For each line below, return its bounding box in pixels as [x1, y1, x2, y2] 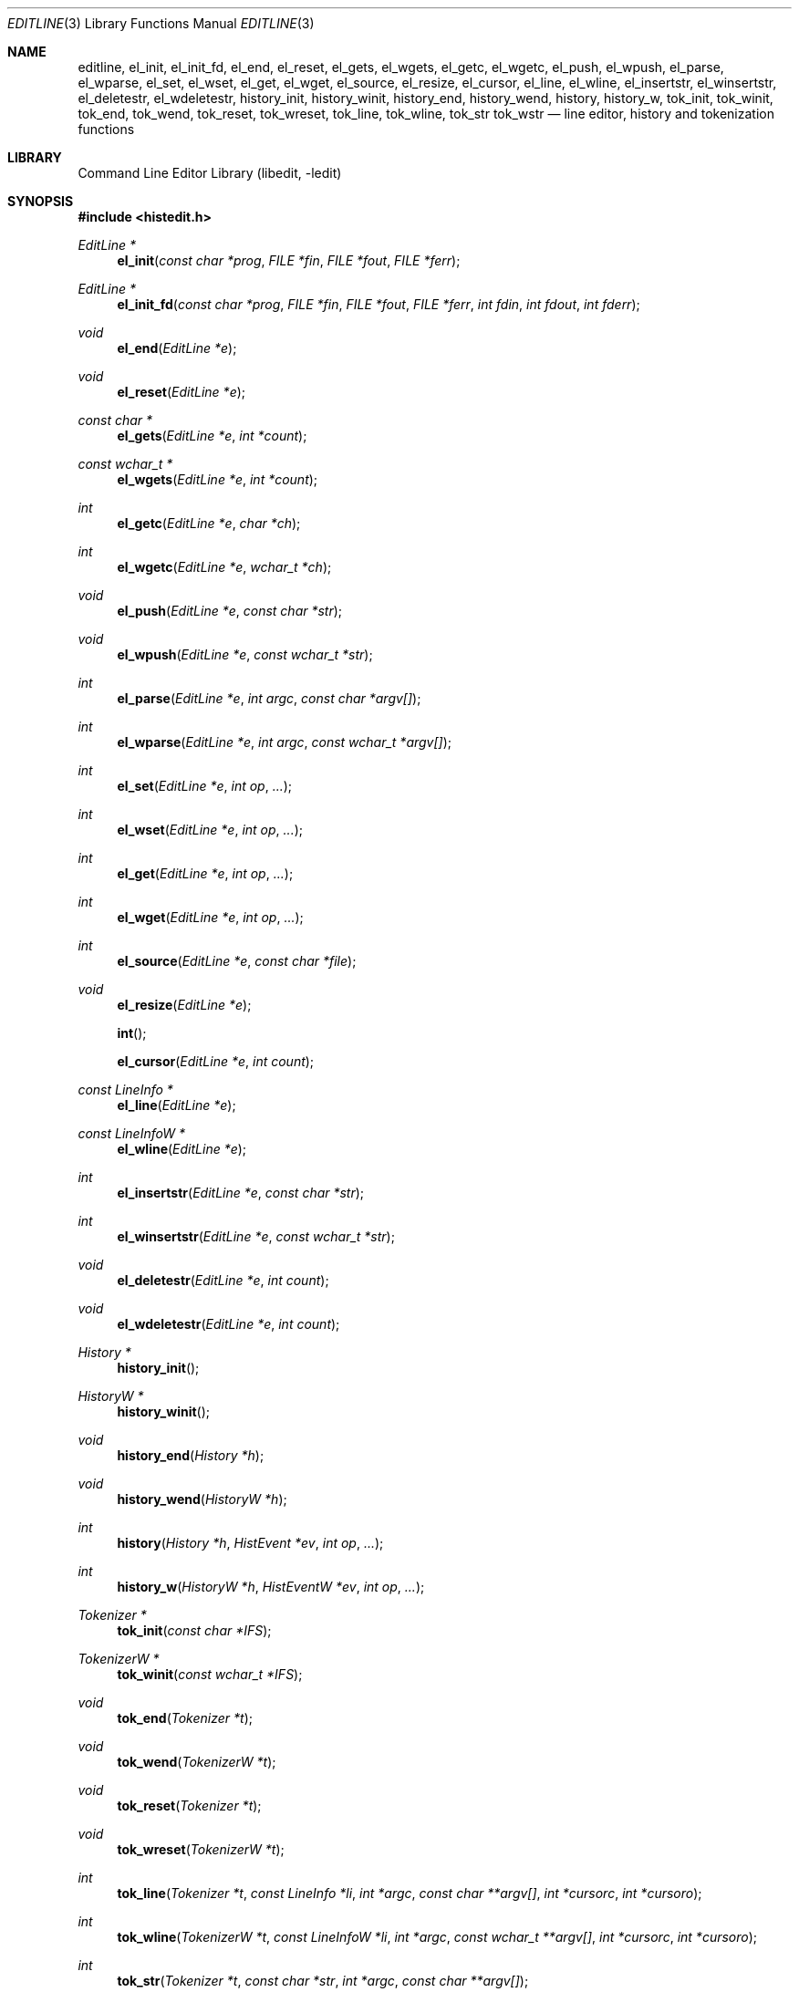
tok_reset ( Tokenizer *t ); [117, 1798, 262, 1813]
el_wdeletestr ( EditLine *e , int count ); [117, 1316, 340, 1332]
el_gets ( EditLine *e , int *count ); [117, 428, 307, 443]
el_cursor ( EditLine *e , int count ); [117, 1053, 315, 1069]
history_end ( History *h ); [117, 1447, 265, 1463]
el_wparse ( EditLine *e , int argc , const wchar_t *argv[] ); [117, 734, 452, 750]
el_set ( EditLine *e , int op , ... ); [117, 778, 293, 794]
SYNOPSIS [7, 193, 74, 209]
